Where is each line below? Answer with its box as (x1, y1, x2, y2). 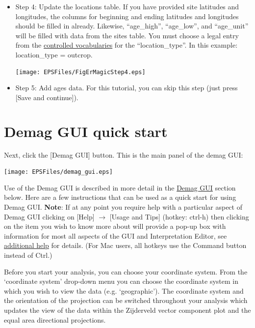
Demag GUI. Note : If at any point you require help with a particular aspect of (4, 201, 242, 212)
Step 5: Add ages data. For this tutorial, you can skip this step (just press (15, 82, 238, 93)
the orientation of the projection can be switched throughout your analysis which (4, 295, 248, 305)
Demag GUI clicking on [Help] (4, 211, 95, 221)
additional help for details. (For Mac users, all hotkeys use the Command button (4, 240, 247, 250)
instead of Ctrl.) (4, 249, 52, 260)
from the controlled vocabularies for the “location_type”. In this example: (15, 40, 238, 50)
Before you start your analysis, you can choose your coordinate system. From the (4, 266, 248, 276)
